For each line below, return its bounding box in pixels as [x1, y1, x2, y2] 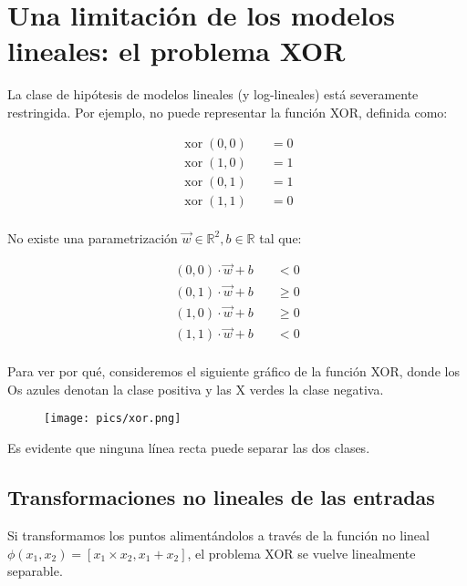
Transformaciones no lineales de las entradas [7, 483, 435, 511]
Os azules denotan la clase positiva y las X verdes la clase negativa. [7, 379, 384, 398]
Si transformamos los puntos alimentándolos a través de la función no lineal [7, 525, 430, 544]
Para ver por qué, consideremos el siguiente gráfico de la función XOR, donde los [7, 362, 460, 381]
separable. [7, 561, 63, 581]
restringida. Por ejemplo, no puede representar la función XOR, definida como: [7, 102, 448, 121]
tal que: [259, 228, 302, 247]
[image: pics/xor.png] [44, 412, 182, 426]
